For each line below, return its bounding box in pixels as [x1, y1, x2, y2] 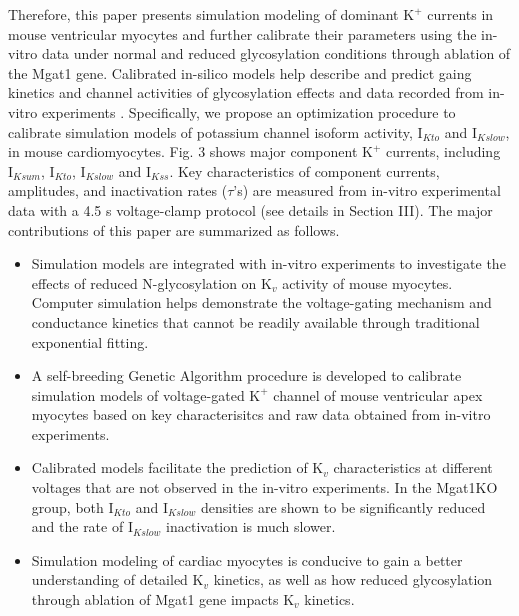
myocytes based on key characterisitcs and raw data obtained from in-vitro [31, 404, 491, 425]
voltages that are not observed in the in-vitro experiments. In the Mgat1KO [31, 477, 498, 498]
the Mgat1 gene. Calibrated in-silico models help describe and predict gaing [8, 62, 472, 83]
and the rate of [31, 516, 124, 537]
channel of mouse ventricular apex [273, 384, 483, 405]
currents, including [386, 141, 501, 162]
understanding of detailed [31, 569, 188, 590]
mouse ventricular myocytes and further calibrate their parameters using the [8, 23, 477, 44]
